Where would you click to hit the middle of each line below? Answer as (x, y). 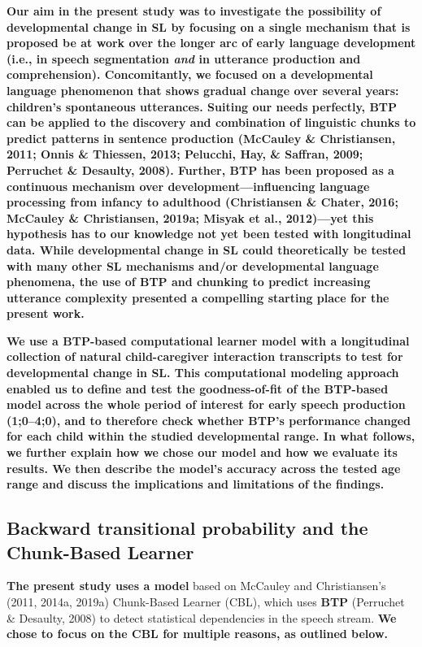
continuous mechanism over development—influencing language (188, 186)
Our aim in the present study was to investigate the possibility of (194, 11)
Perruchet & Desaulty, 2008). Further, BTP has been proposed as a (200, 169)
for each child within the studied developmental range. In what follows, (211, 436)
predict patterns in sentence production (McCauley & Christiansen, (201, 138)
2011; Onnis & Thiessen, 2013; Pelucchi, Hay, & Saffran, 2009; (185, 154)
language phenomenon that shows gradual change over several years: (203, 90)
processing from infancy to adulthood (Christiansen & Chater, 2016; (202, 202)
